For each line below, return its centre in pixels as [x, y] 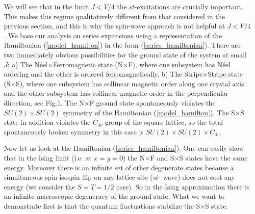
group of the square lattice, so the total [164, 122]
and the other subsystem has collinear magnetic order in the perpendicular [116, 93]
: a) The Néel [28, 64]
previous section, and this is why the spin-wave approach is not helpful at [115, 26]
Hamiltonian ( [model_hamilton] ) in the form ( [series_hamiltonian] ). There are [122, 45]
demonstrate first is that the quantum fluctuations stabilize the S [102, 205]
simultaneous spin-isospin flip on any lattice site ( [78, 177]
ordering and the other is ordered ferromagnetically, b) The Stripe [103, 74]
